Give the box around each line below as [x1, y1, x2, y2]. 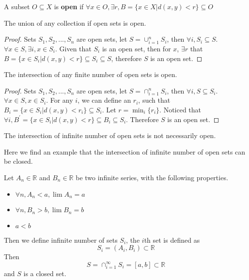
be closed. [4, 156, 33, 166]
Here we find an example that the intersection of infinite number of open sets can [4, 146, 246, 156]
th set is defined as [144, 234, 200, 245]
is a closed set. [23, 268, 66, 279]
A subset [4, 1, 30, 11]
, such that [138, 95, 171, 105]
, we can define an [78, 95, 131, 105]
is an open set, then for [102, 43, 171, 53]
